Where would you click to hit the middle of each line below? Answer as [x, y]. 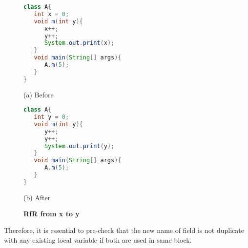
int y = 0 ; [52, 117]
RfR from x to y [52, 214]
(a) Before [39, 94]
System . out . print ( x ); [79, 43]
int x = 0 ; [52, 14]
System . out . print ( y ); [79, 146]
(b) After [37, 197]
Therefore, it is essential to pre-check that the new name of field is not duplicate [124, 230]
